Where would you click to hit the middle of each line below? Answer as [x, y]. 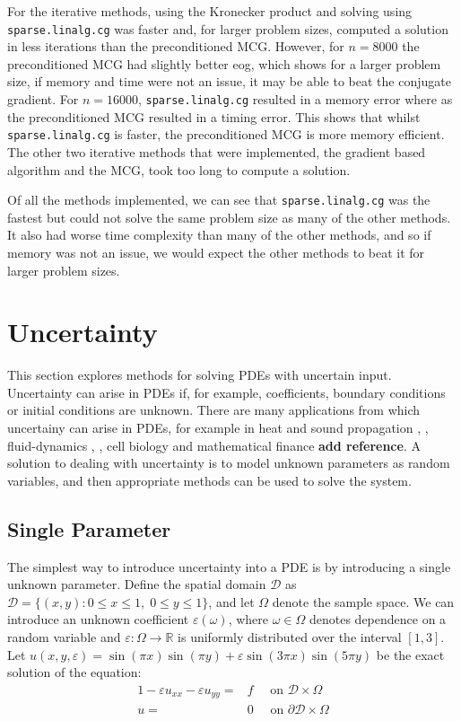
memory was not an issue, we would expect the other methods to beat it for [216, 252]
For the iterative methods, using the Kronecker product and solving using [210, 11]
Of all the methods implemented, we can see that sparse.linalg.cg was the [219, 200]
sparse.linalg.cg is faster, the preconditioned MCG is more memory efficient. [226, 134]
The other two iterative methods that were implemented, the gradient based [217, 151]
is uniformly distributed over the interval [290, 637]
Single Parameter [89, 528]
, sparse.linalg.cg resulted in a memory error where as [295, 99]
